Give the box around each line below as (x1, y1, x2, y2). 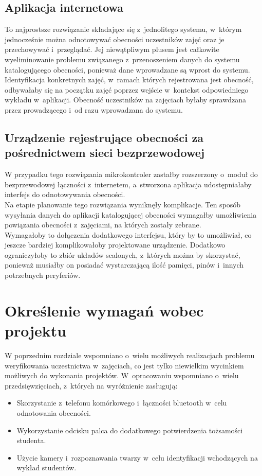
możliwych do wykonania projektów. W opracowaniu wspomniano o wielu (5, 370, 239, 381)
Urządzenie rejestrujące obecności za (5, 129, 204, 145)
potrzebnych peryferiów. (5, 270, 81, 280)
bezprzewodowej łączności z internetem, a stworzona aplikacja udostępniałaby (5, 179, 252, 189)
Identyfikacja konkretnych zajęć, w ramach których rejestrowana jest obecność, (5, 74, 254, 85)
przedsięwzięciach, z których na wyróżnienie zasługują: (5, 380, 178, 391)
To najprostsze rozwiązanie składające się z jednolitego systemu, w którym (5, 24, 242, 34)
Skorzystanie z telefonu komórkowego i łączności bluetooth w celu (16, 397, 227, 408)
